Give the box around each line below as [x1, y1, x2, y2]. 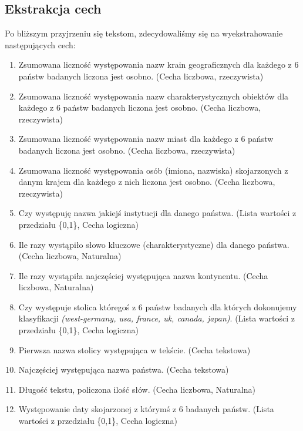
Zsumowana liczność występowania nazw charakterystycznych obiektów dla [18, 89, 289, 102]
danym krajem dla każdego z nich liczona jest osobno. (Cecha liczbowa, [18, 175, 275, 188]
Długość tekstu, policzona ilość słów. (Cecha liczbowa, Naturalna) [18, 383, 255, 395]
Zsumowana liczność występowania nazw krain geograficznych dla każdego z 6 [18, 58, 299, 71]
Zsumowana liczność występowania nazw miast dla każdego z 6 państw [18, 132, 274, 145]
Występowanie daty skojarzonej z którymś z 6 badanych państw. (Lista [18, 403, 274, 415]
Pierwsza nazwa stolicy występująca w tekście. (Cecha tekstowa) [18, 343, 251, 356]
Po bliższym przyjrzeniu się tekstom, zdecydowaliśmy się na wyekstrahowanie [5, 27, 283, 39]
